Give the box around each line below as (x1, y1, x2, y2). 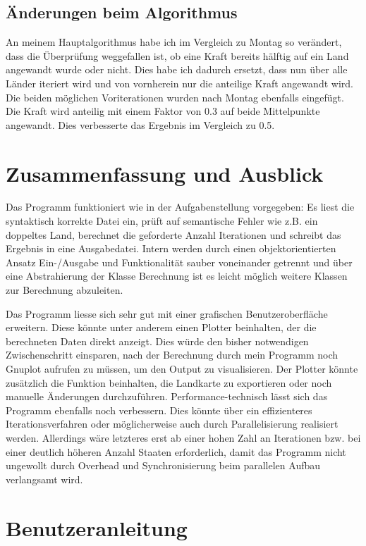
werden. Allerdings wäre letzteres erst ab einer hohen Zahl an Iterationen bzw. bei (6, 430, 361, 445)
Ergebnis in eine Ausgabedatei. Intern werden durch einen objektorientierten (6, 241, 336, 256)
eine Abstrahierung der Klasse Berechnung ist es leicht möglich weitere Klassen (6, 268, 348, 283)
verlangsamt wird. (6, 471, 83, 486)
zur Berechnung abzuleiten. (6, 283, 123, 297)
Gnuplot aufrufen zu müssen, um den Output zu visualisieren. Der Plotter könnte (6, 361, 358, 376)
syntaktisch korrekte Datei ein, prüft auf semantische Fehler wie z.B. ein (6, 213, 318, 228)
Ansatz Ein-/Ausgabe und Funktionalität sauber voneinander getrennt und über (6, 254, 353, 269)
